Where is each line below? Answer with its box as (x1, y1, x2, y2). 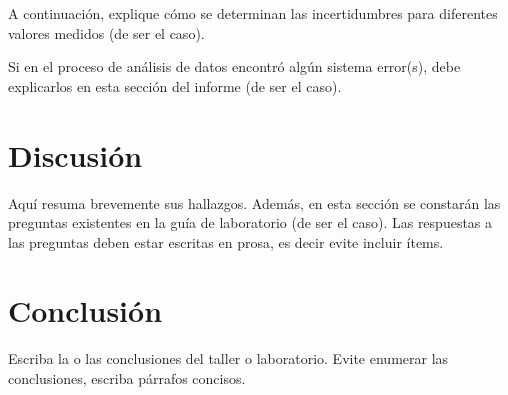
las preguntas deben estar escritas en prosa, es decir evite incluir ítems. (8, 231, 444, 252)
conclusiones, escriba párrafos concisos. (8, 368, 246, 388)
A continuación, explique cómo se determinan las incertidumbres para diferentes (8, 3, 498, 23)
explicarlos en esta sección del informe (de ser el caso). (8, 75, 342, 96)
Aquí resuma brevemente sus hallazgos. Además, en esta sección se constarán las (8, 192, 501, 213)
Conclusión (8, 290, 163, 331)
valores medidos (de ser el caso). (8, 22, 205, 43)
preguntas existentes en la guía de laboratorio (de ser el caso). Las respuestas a (8, 212, 493, 233)
